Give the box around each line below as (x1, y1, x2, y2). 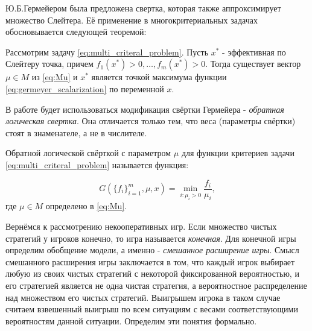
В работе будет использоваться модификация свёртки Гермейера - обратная (5, 102, 284, 115)
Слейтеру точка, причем (5, 57, 94, 70)
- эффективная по (222, 45, 286, 58)
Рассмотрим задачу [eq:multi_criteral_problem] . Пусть (5, 45, 209, 58)
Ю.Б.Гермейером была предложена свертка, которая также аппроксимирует (5, 2, 281, 14)
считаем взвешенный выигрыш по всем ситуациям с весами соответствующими (5, 303, 298, 315)
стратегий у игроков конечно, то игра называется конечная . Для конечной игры (5, 232, 296, 244)
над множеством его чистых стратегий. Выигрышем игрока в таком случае (5, 291, 281, 303)
